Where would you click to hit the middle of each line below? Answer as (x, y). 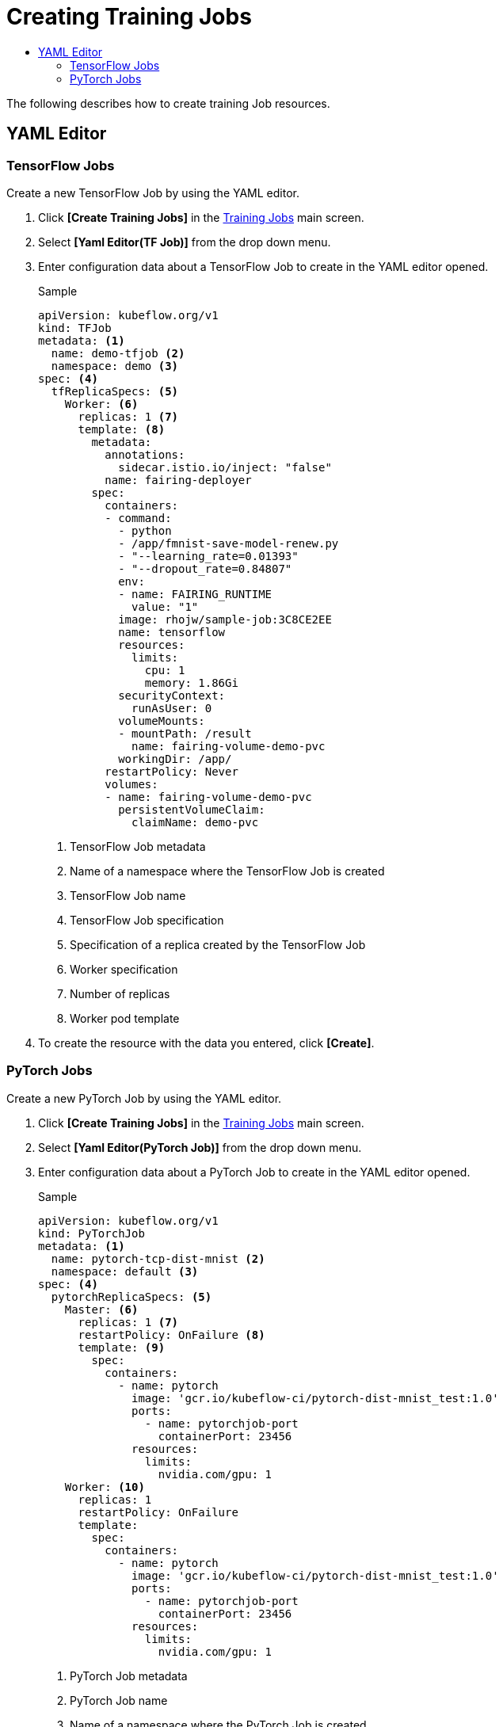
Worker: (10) (105, 1487)
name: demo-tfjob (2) (118, 353)
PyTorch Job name (119, 1700)
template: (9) (122, 1347)
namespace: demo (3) (115, 366)
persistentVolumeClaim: (192, 809)
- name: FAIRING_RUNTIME (195, 594)
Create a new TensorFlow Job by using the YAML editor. (153, 193)
